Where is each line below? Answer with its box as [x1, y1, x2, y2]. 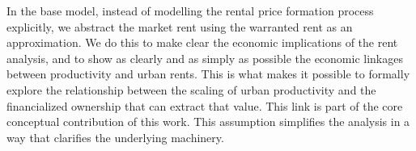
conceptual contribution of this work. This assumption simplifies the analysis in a [6, 113, 410, 130]
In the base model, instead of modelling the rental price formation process [6, 2, 374, 19]
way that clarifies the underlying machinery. [6, 128, 224, 145]
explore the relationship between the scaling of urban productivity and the [6, 81, 376, 98]
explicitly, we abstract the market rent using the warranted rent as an [6, 18, 353, 35]
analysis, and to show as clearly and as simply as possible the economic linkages [6, 49, 403, 66]
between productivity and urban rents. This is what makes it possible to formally [6, 65, 410, 82]
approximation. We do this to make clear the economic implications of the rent [6, 34, 398, 51]
